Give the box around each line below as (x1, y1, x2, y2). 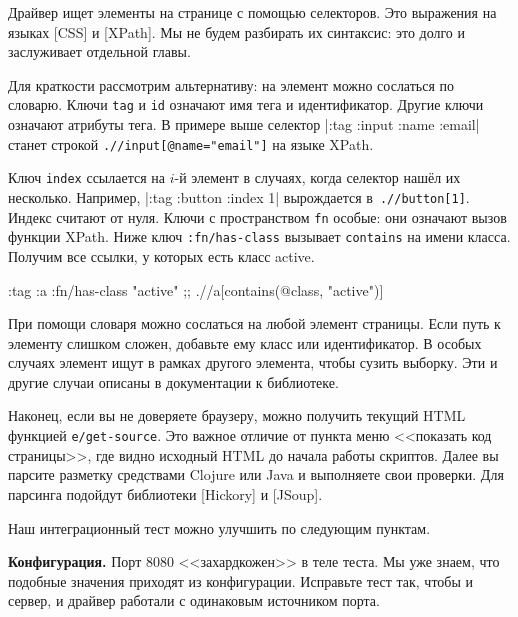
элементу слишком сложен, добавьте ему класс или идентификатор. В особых (8, 332, 482, 353)
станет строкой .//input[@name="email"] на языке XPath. (8, 133, 374, 154)
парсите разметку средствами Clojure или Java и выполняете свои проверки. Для (8, 464, 504, 485)
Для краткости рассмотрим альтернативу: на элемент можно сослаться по (8, 74, 455, 95)
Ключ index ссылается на (8, 167, 165, 188)
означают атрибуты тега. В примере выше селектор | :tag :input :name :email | (8, 114, 480, 135)
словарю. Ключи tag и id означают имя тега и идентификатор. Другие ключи (8, 94, 484, 115)
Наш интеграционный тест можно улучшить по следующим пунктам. (8, 517, 431, 538)
